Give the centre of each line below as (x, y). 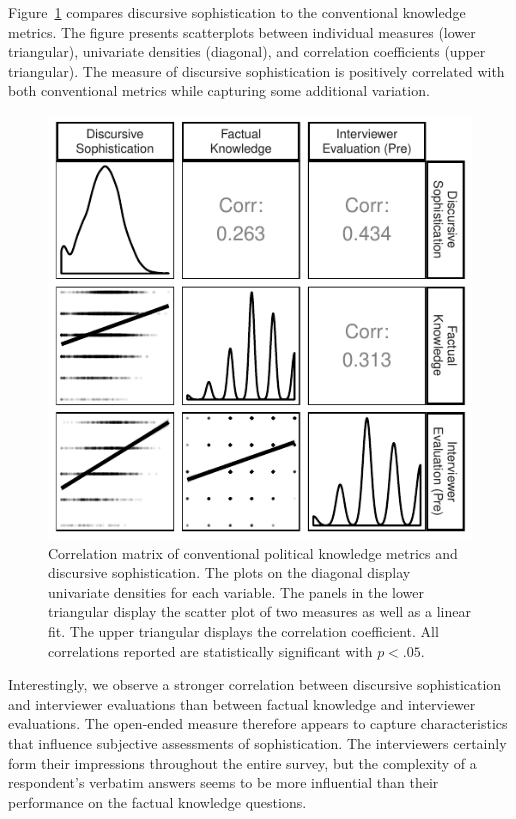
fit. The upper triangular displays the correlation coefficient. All (243, 630)
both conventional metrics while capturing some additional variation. (219, 90)
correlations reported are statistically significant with (210, 650)
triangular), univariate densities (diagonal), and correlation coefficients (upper (247, 51)
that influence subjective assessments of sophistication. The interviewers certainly (257, 742)
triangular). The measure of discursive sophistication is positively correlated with (256, 70)
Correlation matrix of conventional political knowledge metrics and (253, 552)
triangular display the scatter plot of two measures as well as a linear (259, 611)
